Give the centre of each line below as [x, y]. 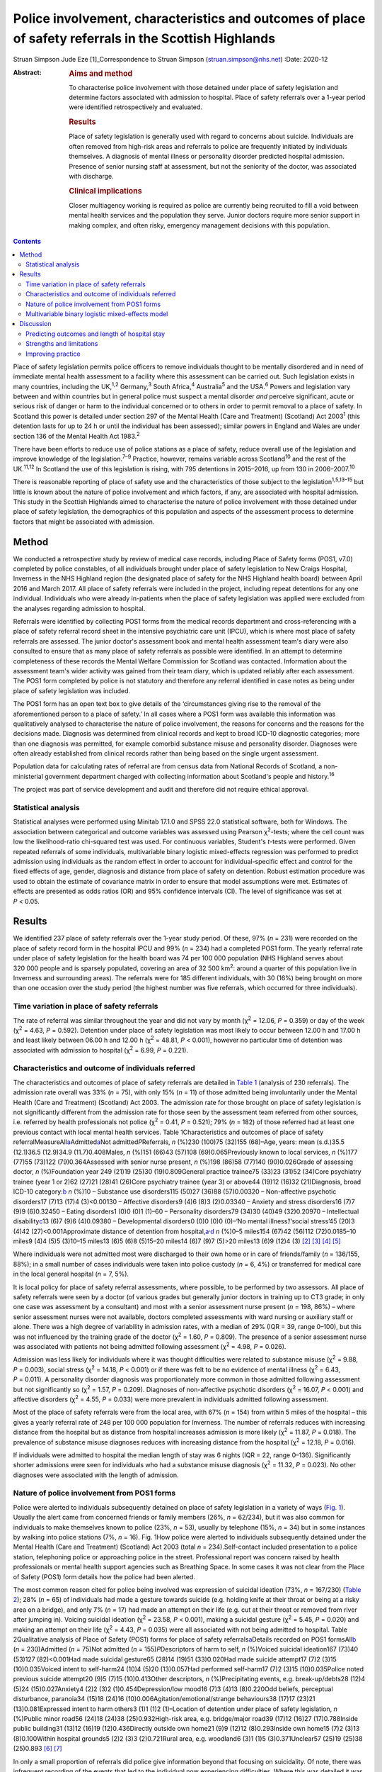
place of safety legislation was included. [72, 690]
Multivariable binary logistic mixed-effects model [97, 314]
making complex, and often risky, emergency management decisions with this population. [199, 225]
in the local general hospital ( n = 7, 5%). [71, 1274]
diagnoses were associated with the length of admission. [96, 1475]
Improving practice [53, 354]
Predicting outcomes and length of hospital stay [95, 334]
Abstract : [27, 72]
